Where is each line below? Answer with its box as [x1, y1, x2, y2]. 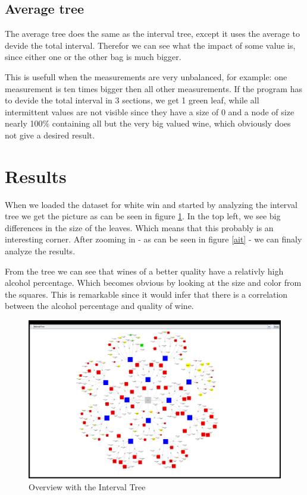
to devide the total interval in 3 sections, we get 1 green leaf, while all [5, 94, 259, 106]
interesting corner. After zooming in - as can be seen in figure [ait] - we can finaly [5, 233, 302, 245]
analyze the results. [5, 245, 76, 257]
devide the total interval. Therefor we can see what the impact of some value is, [5, 39, 296, 51]
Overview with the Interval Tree [29, 480, 146, 493]
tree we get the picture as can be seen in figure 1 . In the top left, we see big [5, 210, 281, 222]
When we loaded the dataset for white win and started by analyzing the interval [5, 198, 297, 210]
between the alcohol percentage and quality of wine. [5, 299, 194, 312]
